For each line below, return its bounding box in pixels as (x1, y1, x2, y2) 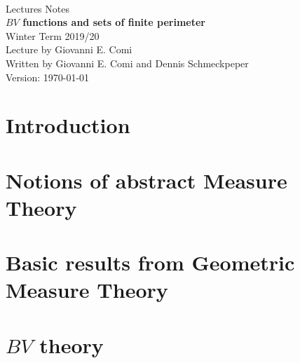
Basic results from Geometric (6, 248, 295, 277)
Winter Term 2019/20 (6, 28, 100, 43)
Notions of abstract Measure (6, 165, 287, 194)
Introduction (6, 111, 130, 139)
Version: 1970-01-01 (6, 69, 90, 84)
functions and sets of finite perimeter (22, 15, 205, 29)
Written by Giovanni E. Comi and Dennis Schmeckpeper (6, 55, 249, 70)
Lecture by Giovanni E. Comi (6, 42, 132, 57)
